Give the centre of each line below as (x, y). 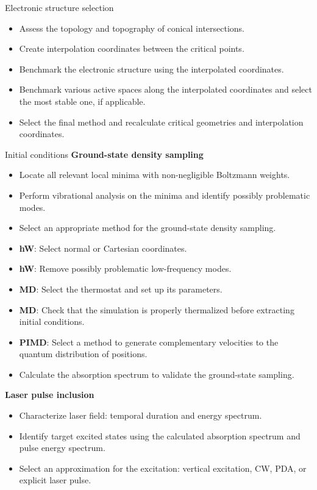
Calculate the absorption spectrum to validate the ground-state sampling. (157, 374)
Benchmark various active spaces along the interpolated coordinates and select (166, 89)
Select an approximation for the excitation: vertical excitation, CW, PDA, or (163, 468)
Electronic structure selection (59, 7)
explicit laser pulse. (55, 480)
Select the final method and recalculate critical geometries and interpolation (161, 122)
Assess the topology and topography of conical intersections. (132, 28)
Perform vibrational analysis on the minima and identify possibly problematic (165, 195)
